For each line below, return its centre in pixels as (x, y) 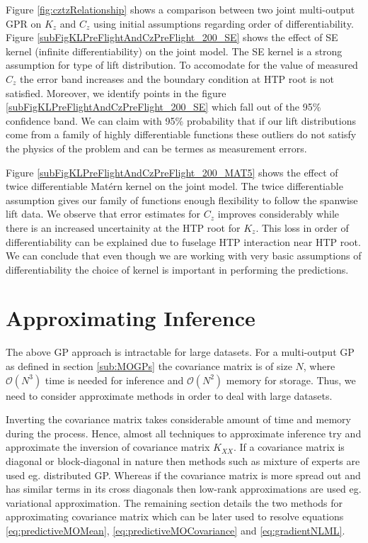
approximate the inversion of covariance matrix (108, 447)
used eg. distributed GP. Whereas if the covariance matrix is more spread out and (183, 475)
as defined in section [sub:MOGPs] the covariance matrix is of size (149, 366)
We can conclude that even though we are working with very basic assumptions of (184, 256)
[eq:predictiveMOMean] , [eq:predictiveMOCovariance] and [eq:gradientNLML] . (176, 530)
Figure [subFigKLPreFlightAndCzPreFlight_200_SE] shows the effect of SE (172, 37)
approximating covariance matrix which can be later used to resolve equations (175, 516)
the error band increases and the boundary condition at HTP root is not (177, 78)
